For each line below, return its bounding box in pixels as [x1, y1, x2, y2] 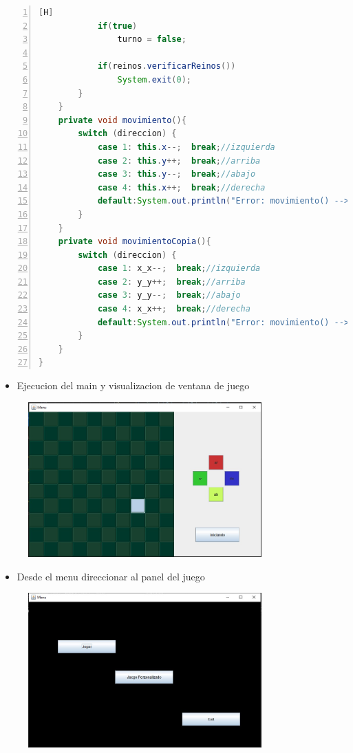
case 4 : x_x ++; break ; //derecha [97, 304, 250, 314]
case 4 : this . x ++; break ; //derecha [97, 182, 266, 193]
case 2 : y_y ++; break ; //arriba [97, 276, 246, 287]
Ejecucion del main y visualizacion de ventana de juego [17, 378, 250, 393]
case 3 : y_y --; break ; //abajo [97, 290, 241, 301]
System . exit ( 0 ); [117, 74, 191, 85]
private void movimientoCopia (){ [58, 237, 211, 247]
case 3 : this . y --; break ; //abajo [97, 169, 256, 179]
